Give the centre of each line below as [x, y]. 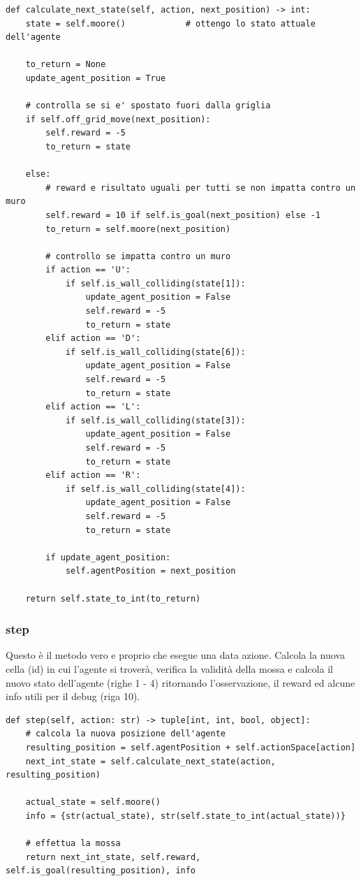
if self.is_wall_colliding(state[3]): [155, 420]
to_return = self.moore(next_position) [138, 229]
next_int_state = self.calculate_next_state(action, [150, 761]
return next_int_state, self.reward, [113, 857]
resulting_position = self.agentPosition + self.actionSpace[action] [191, 747]
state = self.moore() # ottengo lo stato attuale [170, 23]
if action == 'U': [88, 270]
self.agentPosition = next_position [150, 571]
